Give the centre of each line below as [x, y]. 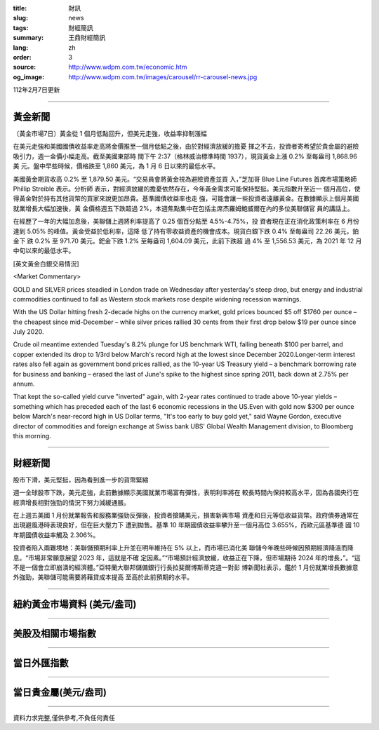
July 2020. [28, 332]
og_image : [29, 76]
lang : [21, 47]
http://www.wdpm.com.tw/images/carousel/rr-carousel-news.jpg [163, 76]
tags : [21, 27]
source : [25, 67]
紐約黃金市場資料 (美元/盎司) [75, 604]
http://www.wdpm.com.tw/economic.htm [128, 67]
